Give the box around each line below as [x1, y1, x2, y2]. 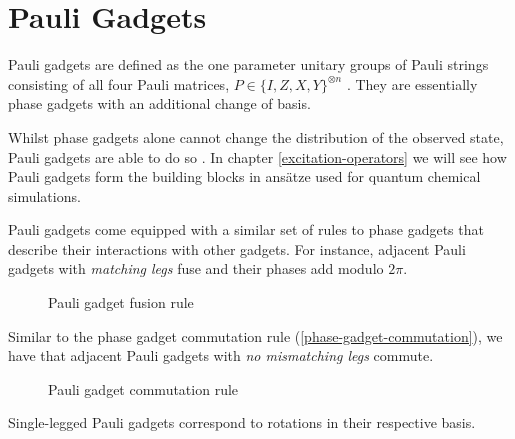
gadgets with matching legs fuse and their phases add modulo [8, 258, 384, 279]
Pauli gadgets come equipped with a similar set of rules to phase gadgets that [8, 219, 484, 240]
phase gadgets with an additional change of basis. [8, 93, 311, 114]
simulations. [8, 185, 81, 206]
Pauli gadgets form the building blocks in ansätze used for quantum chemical [8, 166, 481, 187]
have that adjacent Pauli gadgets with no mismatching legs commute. [8, 345, 434, 366]
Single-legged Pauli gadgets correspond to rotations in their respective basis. [8, 412, 476, 433]
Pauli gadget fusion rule [48, 292, 194, 313]
